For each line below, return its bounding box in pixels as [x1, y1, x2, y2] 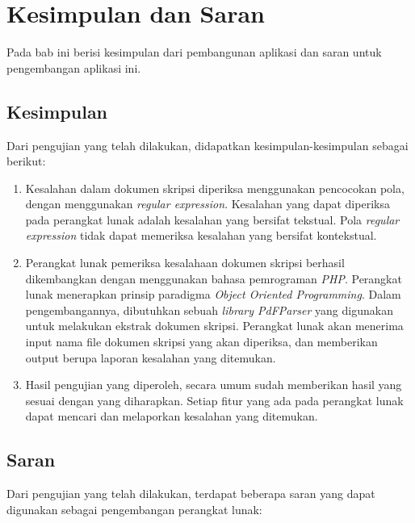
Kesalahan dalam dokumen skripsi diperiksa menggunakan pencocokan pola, [25, 179, 405, 196]
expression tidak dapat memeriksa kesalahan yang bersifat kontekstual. [25, 227, 377, 244]
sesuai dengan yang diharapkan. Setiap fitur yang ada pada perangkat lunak [25, 391, 404, 408]
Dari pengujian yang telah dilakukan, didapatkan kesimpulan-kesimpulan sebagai [6, 136, 409, 153]
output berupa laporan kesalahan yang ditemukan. [25, 349, 276, 366]
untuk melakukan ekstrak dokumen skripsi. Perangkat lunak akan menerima [25, 317, 404, 334]
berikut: [6, 153, 46, 169]
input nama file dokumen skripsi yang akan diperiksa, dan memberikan [25, 333, 378, 350]
